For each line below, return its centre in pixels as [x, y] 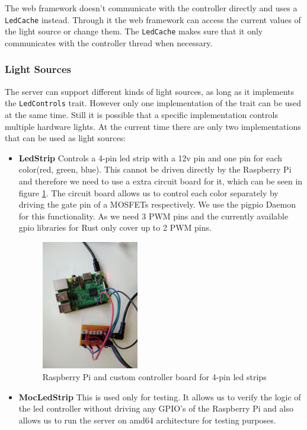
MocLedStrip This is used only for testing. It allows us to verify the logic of [160, 396]
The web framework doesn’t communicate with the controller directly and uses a [151, 8]
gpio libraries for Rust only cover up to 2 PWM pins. [115, 227]
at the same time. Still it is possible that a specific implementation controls [141, 114]
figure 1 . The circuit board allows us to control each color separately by [148, 192]
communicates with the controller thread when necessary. [109, 42]
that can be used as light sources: [65, 138]
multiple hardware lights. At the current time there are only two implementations [153, 126]
